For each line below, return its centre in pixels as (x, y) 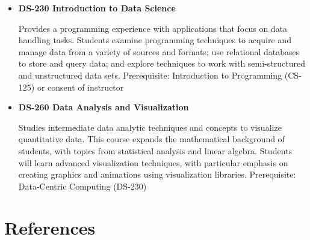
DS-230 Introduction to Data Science (97, 8)
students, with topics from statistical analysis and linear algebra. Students (155, 150)
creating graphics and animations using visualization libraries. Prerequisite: (157, 174)
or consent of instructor (80, 87)
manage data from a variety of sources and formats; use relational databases (159, 51)
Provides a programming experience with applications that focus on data (153, 28)
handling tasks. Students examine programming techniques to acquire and (155, 40)
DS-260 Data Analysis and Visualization (104, 107)
